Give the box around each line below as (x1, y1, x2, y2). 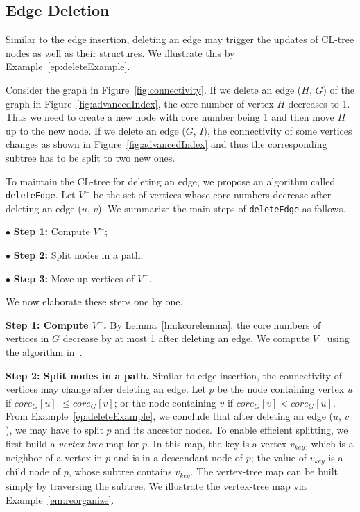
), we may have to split (6, 422, 103, 436)
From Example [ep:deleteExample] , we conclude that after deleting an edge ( (6, 409, 334, 423)
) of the (323, 82, 354, 96)
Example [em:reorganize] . (6, 492, 114, 506)
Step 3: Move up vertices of (13, 271, 135, 285)
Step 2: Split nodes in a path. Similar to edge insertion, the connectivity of (6, 368, 342, 382)
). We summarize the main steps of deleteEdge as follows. (98, 200, 346, 215)
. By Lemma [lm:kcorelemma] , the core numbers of (103, 317, 321, 332)
